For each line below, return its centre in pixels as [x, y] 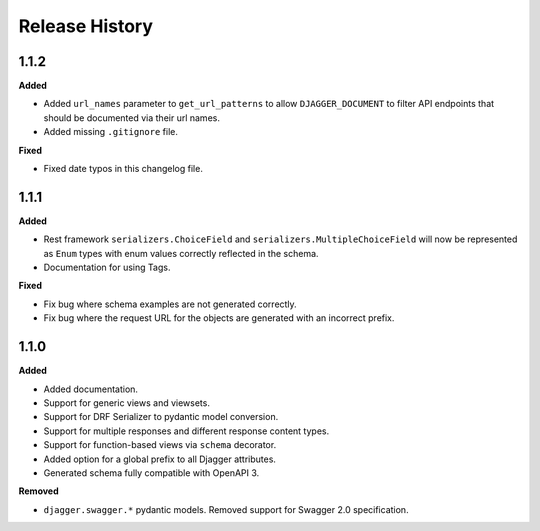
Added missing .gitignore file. [111, 132]
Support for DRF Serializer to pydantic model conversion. [161, 417]
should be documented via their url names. [131, 117]
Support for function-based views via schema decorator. [160, 445]
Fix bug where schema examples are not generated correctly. [170, 304]
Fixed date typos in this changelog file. [123, 169]
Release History [86, 26]
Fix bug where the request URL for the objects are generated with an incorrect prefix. [219, 318]
